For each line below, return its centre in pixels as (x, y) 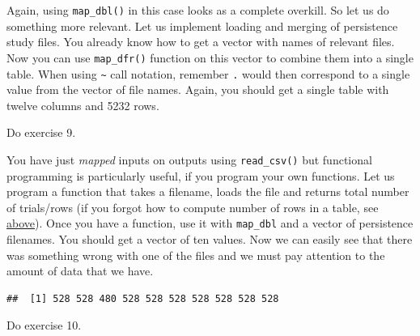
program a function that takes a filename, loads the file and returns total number (208, 191)
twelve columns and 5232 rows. (83, 105)
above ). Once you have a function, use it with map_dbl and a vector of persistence (210, 223)
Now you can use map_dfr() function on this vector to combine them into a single (210, 57)
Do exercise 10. (44, 325)
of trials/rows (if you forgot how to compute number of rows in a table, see (193, 207)
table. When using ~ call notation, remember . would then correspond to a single (208, 73)
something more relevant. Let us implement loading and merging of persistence (202, 26)
